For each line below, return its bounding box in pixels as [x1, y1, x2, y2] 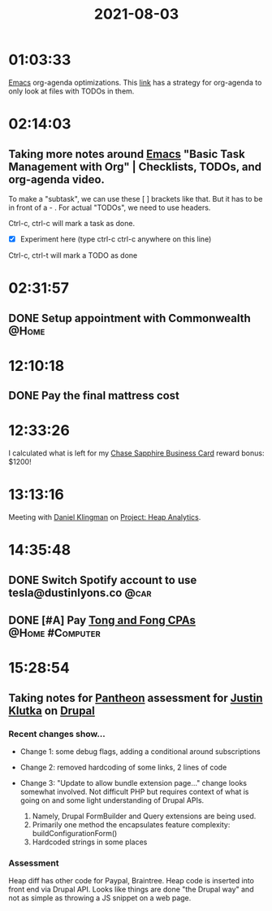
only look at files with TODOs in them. [8, 86, 135, 96]
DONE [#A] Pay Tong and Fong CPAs [8, 613, 196, 627]
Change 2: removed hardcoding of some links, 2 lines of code [19, 762, 227, 772]
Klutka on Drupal [8, 704, 96, 717]
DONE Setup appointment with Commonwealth [8, 311, 252, 325]
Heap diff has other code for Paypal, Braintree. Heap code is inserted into [8, 876, 254, 886]
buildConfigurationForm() [32, 828, 118, 838]
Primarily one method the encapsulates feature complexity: [32, 819, 231, 830]
